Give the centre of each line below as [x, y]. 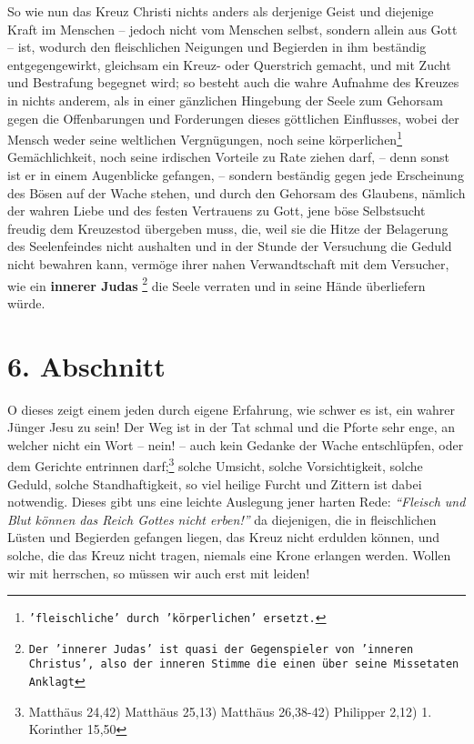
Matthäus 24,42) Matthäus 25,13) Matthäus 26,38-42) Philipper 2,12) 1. [230, 711]
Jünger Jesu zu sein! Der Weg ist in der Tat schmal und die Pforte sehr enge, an [232, 427]
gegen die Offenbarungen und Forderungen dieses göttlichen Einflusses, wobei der [233, 118]
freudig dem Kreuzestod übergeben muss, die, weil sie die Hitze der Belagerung [228, 228]
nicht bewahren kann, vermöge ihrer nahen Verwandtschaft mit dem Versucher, [228, 263]
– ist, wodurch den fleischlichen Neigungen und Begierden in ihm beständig [217, 47]
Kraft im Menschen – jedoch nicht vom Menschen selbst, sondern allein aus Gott [232, 29]
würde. [26, 302]
